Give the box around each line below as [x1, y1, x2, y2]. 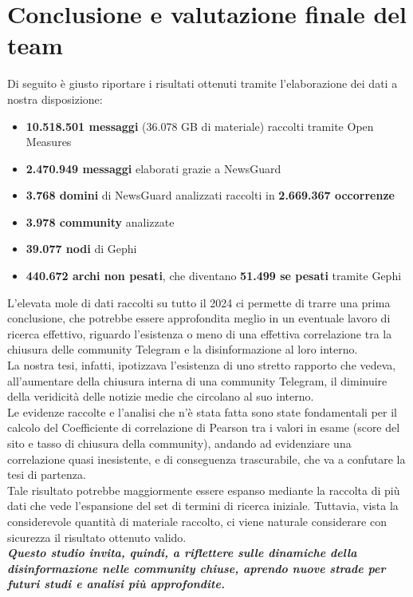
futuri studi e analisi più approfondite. [7, 575, 225, 592]
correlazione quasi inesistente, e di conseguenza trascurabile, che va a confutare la [7, 450, 406, 467]
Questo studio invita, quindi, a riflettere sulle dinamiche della [7, 544, 357, 561]
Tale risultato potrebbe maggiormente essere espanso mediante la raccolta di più [7, 481, 400, 498]
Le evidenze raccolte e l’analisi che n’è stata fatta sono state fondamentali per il [7, 403, 397, 420]
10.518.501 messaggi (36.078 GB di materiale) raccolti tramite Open [26, 117, 374, 134]
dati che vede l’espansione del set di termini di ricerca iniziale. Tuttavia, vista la [7, 497, 399, 514]
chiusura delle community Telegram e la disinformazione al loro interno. [7, 341, 358, 358]
